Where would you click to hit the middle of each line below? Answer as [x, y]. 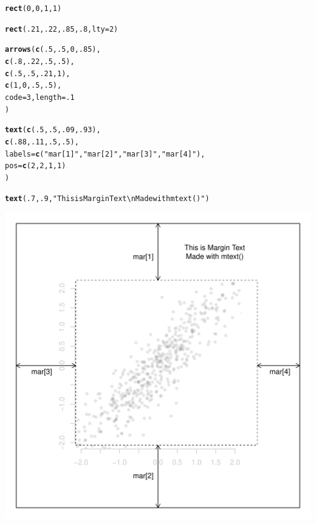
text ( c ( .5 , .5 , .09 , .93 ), [53, 130]
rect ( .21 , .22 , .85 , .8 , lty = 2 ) [62, 29]
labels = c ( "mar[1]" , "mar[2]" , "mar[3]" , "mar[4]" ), [105, 154]
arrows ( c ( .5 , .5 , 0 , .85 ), [53, 50]
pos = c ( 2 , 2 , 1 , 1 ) [36, 166]
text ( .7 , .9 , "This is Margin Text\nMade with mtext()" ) [107, 198]
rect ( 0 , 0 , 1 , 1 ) [33, 9]
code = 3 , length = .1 [40, 97]
